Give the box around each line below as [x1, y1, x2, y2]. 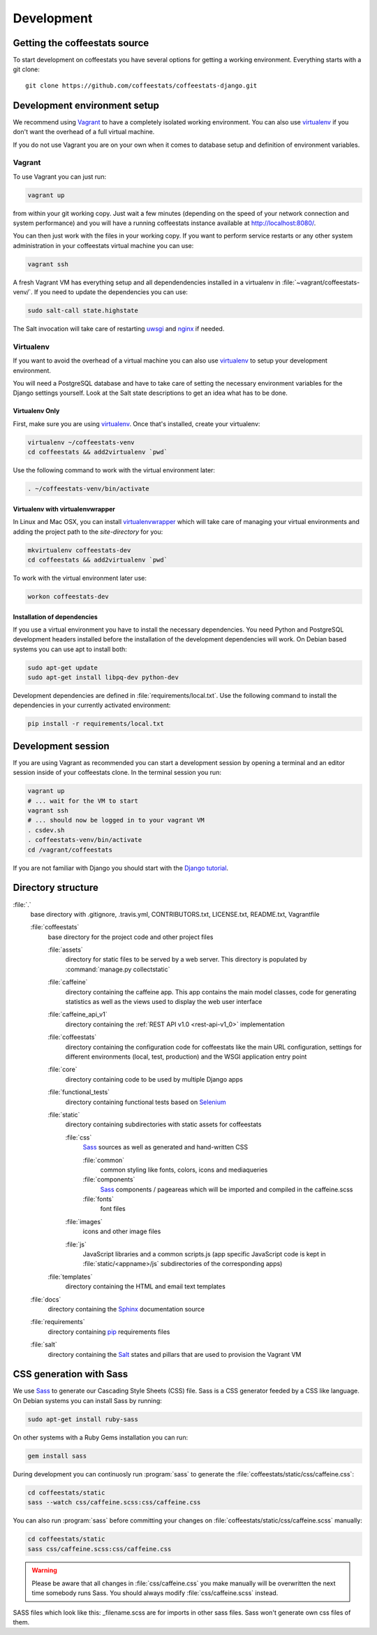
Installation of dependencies [13, 612, 98, 621]
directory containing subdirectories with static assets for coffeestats [65, 1120, 262, 1128]
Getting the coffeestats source [13, 37, 149, 49]
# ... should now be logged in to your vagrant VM [27, 816, 205, 824]
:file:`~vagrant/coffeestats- [281, 278, 360, 286]
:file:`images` [65, 1217, 103, 1226]
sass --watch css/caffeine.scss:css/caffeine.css [27, 1499, 201, 1506]
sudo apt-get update [27, 664, 98, 671]
